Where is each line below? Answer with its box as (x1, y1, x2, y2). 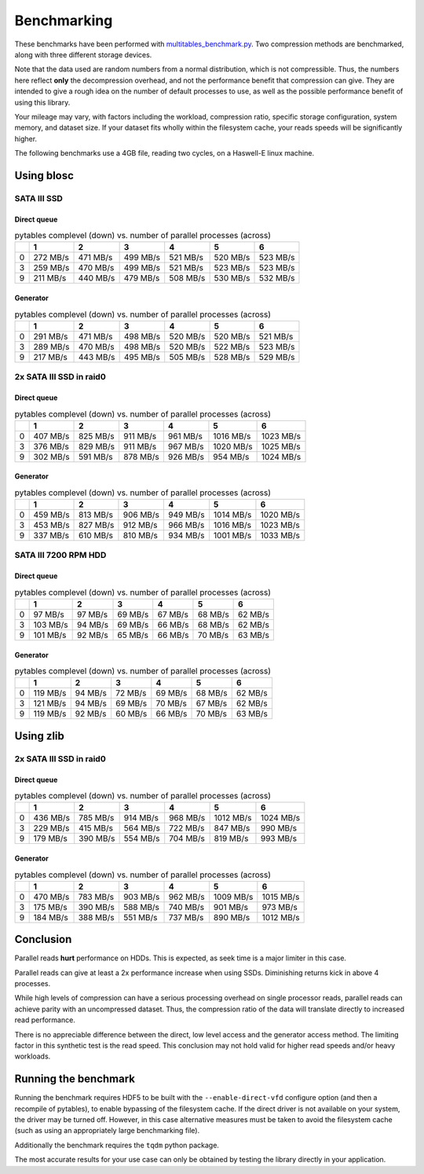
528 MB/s (214, 351, 250, 362)
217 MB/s (33, 351, 68, 362)
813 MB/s (79, 509, 114, 520)
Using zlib (14, 729, 64, 743)
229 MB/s (33, 823, 70, 834)
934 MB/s (168, 530, 205, 541)
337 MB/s (33, 530, 70, 541)
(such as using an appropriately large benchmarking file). (14, 1126, 200, 1135)
